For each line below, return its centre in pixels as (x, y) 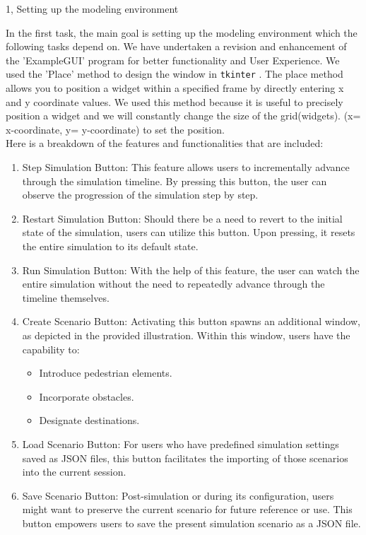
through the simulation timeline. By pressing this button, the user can (175, 181)
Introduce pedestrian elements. (106, 373)
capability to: (51, 349)
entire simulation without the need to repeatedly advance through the (173, 284)
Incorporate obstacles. (87, 396)
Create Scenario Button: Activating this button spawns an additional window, (191, 321)
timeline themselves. (66, 297)
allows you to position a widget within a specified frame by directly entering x (175, 88)
